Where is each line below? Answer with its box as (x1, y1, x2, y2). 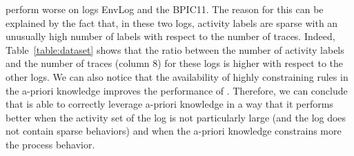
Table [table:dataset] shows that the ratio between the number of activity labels (6, 42, 344, 57)
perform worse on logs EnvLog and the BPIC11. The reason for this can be (6, 2, 324, 16)
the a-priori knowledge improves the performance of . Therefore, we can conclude (6, 83, 348, 97)
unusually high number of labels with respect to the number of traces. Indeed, (6, 29, 335, 43)
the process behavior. (6, 137, 95, 151)
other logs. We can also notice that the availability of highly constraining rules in (6, 69, 348, 84)
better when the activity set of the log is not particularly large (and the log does (6, 110, 346, 124)
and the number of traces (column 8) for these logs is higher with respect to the (6, 56, 343, 70)
